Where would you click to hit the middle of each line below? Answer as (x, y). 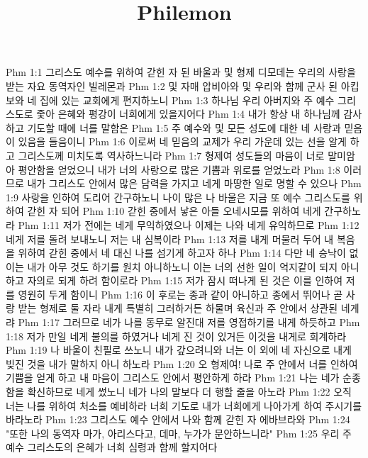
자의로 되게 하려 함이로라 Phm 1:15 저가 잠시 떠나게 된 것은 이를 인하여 (185, 280)
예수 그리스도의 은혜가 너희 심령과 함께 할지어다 (112, 447)
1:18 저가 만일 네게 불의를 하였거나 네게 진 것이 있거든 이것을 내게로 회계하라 (176, 336)
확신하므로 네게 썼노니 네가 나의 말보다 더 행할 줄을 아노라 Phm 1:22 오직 (189, 392)
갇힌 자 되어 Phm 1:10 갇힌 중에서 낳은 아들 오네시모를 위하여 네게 (174, 211)
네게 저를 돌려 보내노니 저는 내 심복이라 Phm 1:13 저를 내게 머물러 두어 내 (170, 239)
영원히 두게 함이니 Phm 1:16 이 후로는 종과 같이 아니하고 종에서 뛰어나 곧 (180, 294)
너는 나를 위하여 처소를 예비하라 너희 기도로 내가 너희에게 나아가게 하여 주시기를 (184, 405)
